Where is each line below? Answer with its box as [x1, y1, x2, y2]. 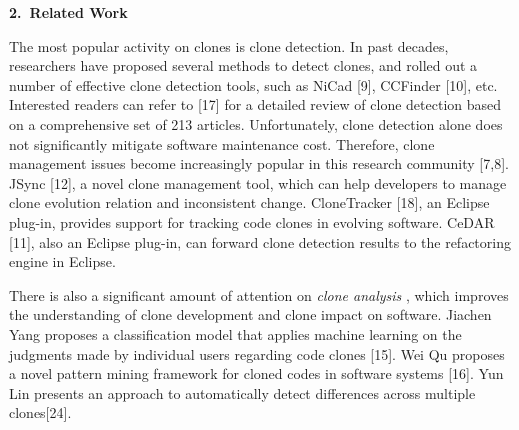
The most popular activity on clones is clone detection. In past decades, [9, 35, 449, 56]
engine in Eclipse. [9, 251, 116, 272]
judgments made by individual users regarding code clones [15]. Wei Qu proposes [9, 343, 505, 364]
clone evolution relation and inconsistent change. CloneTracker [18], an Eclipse [9, 192, 490, 213]
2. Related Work [9, 2, 128, 22]
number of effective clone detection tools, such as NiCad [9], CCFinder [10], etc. [9, 74, 498, 95]
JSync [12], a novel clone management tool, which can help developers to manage [9, 172, 507, 193]
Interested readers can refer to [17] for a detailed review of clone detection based [9, 94, 502, 115]
